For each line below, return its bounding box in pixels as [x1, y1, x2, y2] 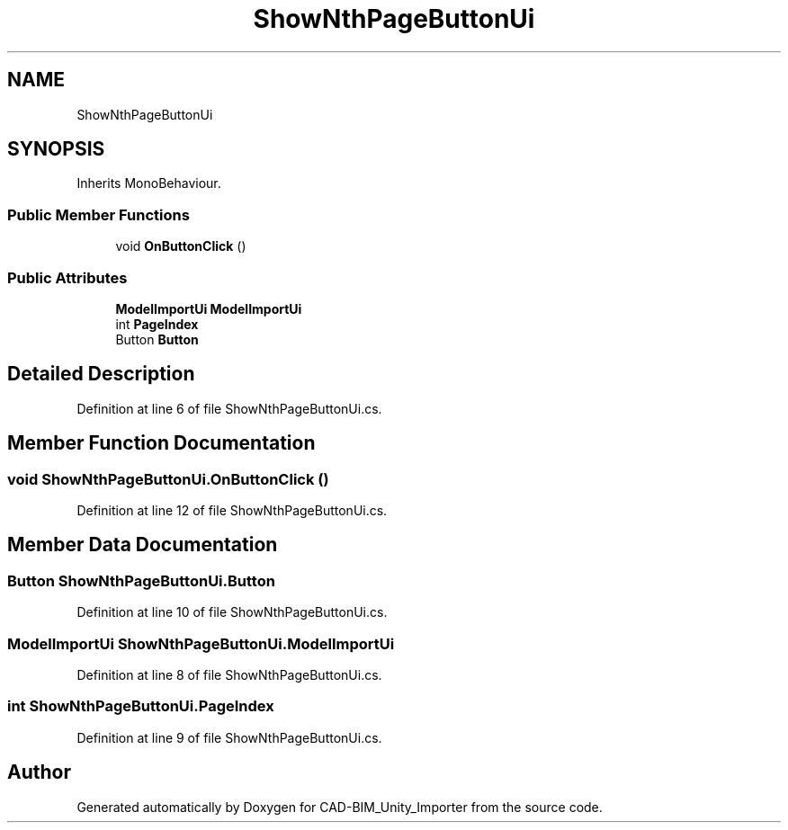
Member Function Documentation [7, 432, 316, 455]
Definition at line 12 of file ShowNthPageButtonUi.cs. [76, 503, 388, 518]
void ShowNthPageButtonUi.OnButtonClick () [7, 469, 329, 488]
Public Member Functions [7, 205, 190, 224]
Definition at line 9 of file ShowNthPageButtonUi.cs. [76, 729, 382, 745]
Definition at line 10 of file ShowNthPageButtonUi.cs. [76, 604, 388, 620]
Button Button [115, 331, 199, 347]
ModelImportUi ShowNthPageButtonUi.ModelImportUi [7, 634, 395, 653]
